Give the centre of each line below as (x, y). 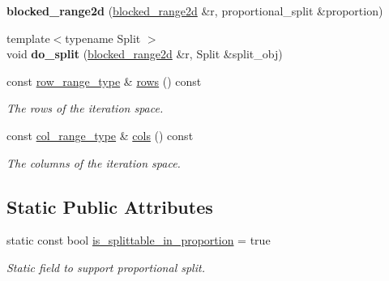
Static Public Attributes (110, 206)
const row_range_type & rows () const (104, 81)
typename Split (103, 38)
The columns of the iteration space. (94, 162)
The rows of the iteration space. (85, 108)
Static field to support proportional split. (106, 267)
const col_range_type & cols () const (100, 135)
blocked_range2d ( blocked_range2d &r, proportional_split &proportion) (195, 11)
